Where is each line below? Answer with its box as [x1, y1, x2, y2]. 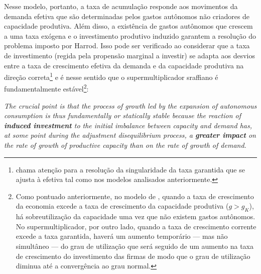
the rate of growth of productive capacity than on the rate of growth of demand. [4, 140, 246, 150]
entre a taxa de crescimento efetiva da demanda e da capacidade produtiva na [4, 60, 244, 70]
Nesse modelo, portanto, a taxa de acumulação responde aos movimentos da [4, 1, 238, 11]
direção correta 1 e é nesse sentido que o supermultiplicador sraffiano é [4, 70, 218, 82]
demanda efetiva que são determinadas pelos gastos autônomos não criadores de [4, 11, 250, 21]
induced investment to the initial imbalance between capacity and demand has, [4, 120, 252, 130]
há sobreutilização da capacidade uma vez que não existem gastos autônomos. [16, 211, 255, 222]
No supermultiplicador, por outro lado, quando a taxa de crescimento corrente [16, 221, 256, 231]
